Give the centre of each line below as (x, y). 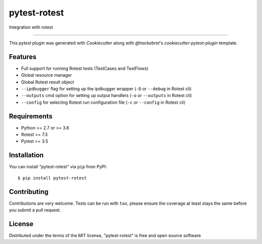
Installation (26, 155)
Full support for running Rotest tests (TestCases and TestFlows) (85, 68)
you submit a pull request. (35, 210)
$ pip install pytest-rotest (52, 178)
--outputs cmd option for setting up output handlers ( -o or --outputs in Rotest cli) (106, 96)
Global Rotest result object (48, 82)
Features (23, 57)
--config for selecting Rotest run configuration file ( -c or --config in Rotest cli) (103, 102)
